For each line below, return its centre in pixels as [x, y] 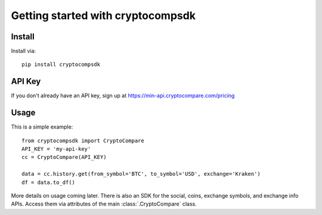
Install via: [23, 51]
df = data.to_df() [49, 182]
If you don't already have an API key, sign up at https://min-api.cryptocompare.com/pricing [123, 96]
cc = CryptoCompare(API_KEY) [64, 157]
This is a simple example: [42, 127]
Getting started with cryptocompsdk [103, 15]
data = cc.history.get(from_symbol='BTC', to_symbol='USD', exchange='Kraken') [141, 174]
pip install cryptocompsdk [61, 65]
